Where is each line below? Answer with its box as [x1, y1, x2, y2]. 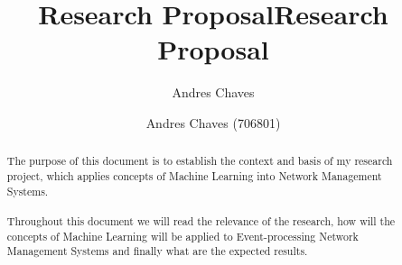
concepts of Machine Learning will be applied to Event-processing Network [6, 228, 359, 243]
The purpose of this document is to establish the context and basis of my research [6, 153, 393, 169]
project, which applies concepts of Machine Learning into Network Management [6, 168, 382, 183]
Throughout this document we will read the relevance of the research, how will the [6, 213, 396, 228]
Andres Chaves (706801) [145, 113, 281, 132]
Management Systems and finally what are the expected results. [6, 243, 308, 259]
